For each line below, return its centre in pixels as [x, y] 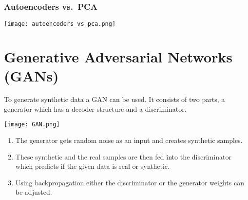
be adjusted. [34, 192]
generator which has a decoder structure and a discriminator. [95, 109]
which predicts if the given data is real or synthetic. [92, 166]
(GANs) [31, 76]
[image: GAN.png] [32, 125]
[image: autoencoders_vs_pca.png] [60, 24]
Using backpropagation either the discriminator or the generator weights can [130, 182]
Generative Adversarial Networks [118, 57]
